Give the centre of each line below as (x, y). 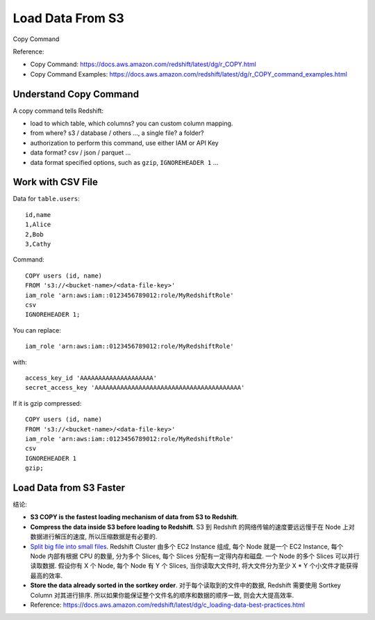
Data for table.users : (46, 199)
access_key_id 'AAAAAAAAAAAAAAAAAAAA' (91, 378)
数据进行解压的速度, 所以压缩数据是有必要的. (94, 536)
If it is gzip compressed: (47, 403)
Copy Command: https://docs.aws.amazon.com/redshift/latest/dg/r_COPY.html (143, 64)
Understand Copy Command (76, 94)
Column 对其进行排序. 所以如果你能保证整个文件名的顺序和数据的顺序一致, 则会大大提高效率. (162, 595)
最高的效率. (47, 575)
